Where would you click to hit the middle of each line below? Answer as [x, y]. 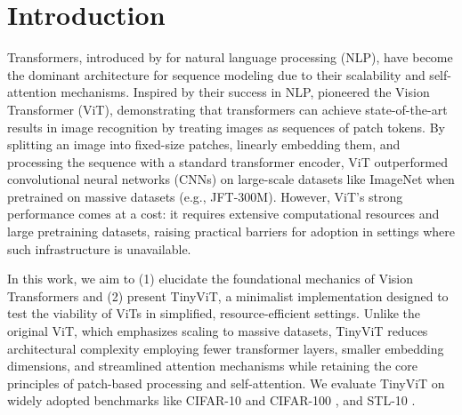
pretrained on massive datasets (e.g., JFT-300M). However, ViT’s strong [205, 196]
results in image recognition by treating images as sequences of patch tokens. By [226, 127]
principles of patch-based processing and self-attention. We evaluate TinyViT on [226, 383]
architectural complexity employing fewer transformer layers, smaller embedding [226, 348]
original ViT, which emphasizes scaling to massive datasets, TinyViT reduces [218, 331]
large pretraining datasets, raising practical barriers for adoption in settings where [231, 231]
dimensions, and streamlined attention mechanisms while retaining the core [212, 366]
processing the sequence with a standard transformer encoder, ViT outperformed [227, 161]
